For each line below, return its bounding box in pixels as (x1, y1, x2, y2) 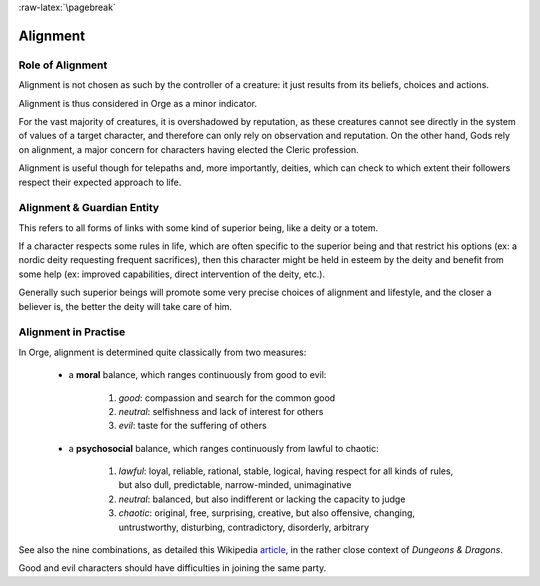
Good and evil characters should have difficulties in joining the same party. (18, 562, 327, 574)
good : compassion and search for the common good (118, 391, 336, 404)
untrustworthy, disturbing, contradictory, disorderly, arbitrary (118, 521, 370, 533)
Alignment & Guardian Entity (18, 201, 160, 215)
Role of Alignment (18, 58, 108, 72)
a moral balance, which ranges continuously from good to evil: (68, 369, 327, 381)
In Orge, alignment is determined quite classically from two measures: (18, 346, 307, 358)
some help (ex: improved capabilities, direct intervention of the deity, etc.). (18, 268, 325, 280)
